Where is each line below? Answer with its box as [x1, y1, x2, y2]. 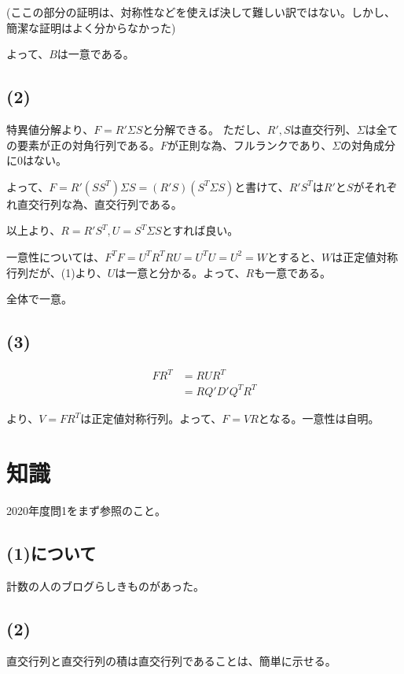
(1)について [6, 540, 97, 565]
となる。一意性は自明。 [258, 410, 380, 426]
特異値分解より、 [6, 120, 94, 137]
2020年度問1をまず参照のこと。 [6, 502, 166, 518]
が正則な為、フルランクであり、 [167, 136, 332, 153]
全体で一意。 [6, 291, 72, 307]
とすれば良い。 [161, 222, 239, 239]
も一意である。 [254, 264, 332, 280]
